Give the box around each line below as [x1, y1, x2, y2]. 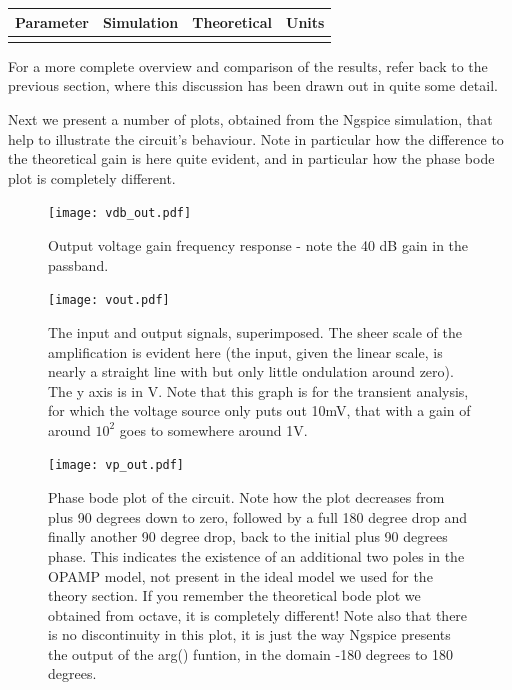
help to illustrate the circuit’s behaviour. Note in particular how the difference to [8, 128, 504, 149]
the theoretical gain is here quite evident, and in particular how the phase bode [8, 148, 495, 169]
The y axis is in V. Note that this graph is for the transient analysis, [48, 380, 469, 401]
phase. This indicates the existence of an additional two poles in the [48, 545, 465, 566]
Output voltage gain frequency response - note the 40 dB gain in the [48, 235, 469, 256]
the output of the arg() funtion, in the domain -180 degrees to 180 [48, 643, 454, 664]
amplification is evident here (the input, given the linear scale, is [48, 341, 443, 362]
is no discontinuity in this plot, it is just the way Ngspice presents [48, 624, 451, 645]
